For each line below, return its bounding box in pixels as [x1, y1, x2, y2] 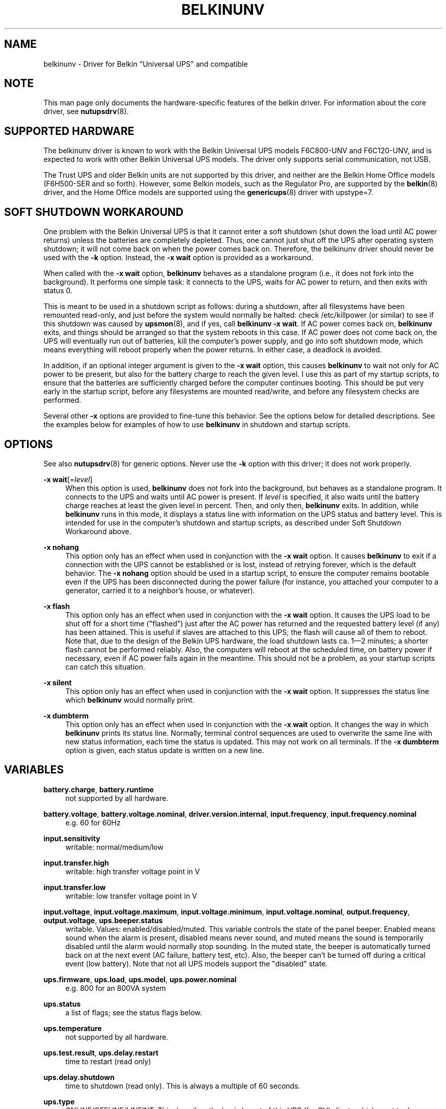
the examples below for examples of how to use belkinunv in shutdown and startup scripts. [43, 420, 350, 429]
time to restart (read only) [65, 1057, 151, 1066]
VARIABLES [4, 763, 64, 777]
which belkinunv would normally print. [65, 695, 194, 704]
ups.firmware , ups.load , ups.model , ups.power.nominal [43, 975, 237, 984]
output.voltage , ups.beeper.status [43, 916, 163, 925]
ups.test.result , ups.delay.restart [43, 1048, 159, 1057]
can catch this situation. [65, 662, 145, 671]
